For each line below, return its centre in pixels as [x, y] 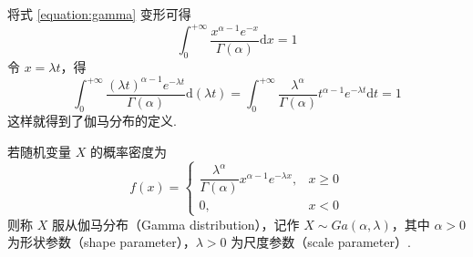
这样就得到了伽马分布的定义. [92, 121]
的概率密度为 [128, 151]
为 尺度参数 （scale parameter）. [321, 242]
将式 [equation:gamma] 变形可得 [99, 14]
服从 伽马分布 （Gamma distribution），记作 [175, 224]
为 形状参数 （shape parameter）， [102, 242]
